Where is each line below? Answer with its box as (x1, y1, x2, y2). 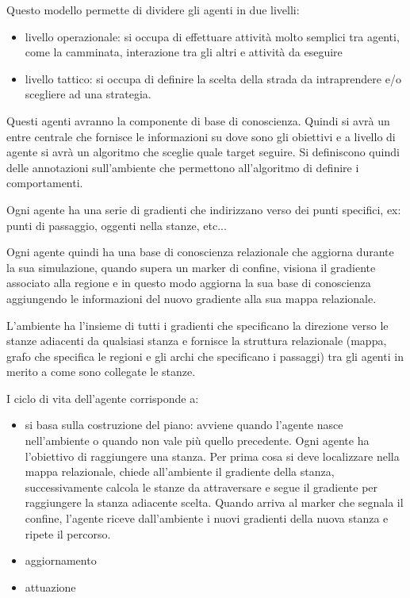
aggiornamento (25, 552, 97, 569)
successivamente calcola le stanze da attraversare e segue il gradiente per (25, 478, 378, 495)
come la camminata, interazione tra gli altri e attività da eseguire (25, 44, 343, 60)
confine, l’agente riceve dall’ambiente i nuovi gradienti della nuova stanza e (25, 510, 389, 527)
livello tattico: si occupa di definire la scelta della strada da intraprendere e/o (25, 70, 401, 86)
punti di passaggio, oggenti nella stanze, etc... (6, 217, 227, 233)
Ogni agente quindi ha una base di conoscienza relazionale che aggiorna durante (6, 243, 394, 260)
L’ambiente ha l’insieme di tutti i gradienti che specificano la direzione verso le (6, 316, 389, 333)
